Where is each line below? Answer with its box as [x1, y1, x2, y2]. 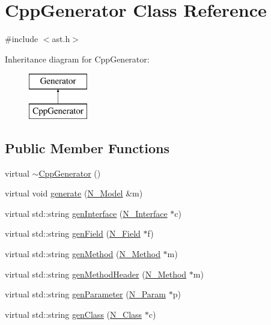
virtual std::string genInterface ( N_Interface [5, 207, 168, 219]
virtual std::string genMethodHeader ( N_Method [5, 267, 187, 280]
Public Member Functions [5, 138, 169, 157]
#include [5, 32, 38, 45]
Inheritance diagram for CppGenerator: [5, 52, 150, 65]
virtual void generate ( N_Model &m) [5, 187, 143, 199]
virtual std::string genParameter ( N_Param [5, 288, 166, 300]
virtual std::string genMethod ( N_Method [5, 248, 160, 260]
